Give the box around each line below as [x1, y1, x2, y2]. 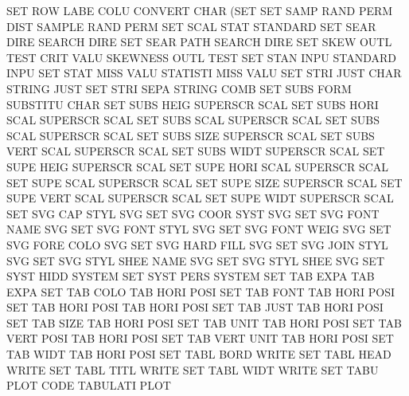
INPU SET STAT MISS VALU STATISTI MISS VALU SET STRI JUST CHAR [6, 65, 402, 81]
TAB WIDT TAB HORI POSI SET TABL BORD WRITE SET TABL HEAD [6, 346, 391, 363]
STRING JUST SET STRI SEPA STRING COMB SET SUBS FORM [6, 80, 352, 96]
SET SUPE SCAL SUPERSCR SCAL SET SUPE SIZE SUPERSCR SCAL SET [6, 174, 403, 190]
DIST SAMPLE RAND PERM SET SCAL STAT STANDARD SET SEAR [6, 18, 376, 34]
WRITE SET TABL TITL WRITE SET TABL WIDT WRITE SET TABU [6, 361, 379, 378]
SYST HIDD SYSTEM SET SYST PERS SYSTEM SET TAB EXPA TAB [6, 268, 375, 284]
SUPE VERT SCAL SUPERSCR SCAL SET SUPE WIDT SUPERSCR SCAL [6, 190, 394, 206]
